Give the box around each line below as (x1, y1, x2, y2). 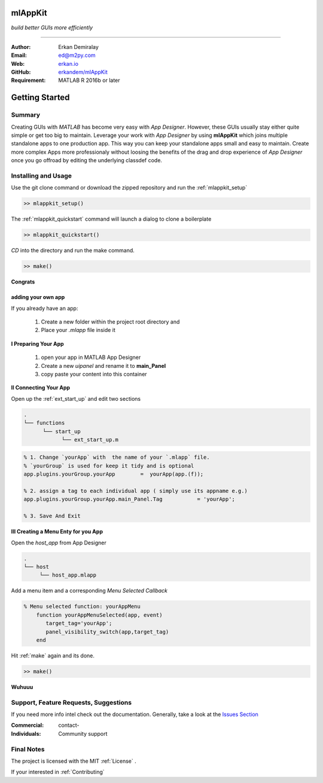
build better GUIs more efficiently (11, 24, 93, 31)
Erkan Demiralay (58, 43, 99, 50)
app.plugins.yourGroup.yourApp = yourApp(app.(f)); (23, 471, 204, 478)
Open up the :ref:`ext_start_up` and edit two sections (11, 395, 141, 402)
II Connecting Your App (11, 384, 71, 391)
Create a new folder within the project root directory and (41, 318, 180, 325)
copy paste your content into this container (41, 370, 147, 377)
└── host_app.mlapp (39, 572, 97, 578)
